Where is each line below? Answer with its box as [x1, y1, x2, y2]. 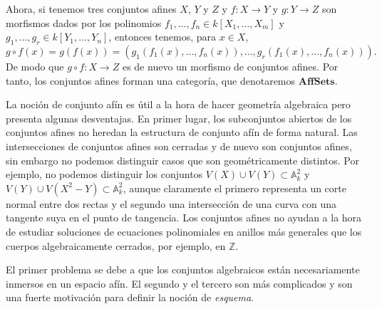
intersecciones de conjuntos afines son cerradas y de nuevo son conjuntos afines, [6, 138, 352, 153]
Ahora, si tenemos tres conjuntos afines [6, 1, 177, 16]
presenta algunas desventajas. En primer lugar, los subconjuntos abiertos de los [6, 110, 352, 125]
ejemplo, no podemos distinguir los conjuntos [6, 167, 203, 182]
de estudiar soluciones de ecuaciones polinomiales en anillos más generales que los [6, 224, 362, 239]
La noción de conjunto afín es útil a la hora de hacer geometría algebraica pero [6, 97, 351, 112]
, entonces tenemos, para [108, 29, 216, 44]
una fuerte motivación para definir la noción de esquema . [6, 290, 254, 305]
